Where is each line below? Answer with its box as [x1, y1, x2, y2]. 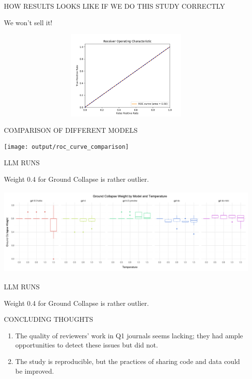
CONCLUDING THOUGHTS [4, 314, 94, 324]
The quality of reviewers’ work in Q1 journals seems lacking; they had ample [15, 330, 243, 340]
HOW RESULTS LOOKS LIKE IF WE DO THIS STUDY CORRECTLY [4, 1, 225, 11]
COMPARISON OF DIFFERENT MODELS [4, 125, 138, 135]
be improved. [15, 365, 54, 376]
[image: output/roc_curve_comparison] [4, 143, 129, 151]
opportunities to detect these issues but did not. [15, 340, 158, 350]
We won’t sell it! [4, 17, 53, 27]
